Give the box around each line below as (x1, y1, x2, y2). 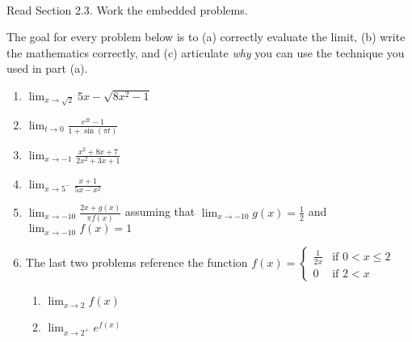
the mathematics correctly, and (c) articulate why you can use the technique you (6, 44, 405, 61)
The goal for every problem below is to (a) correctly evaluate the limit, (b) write (6, 28, 406, 45)
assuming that (124, 203, 195, 220)
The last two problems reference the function (25, 254, 248, 271)
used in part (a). (6, 60, 88, 77)
